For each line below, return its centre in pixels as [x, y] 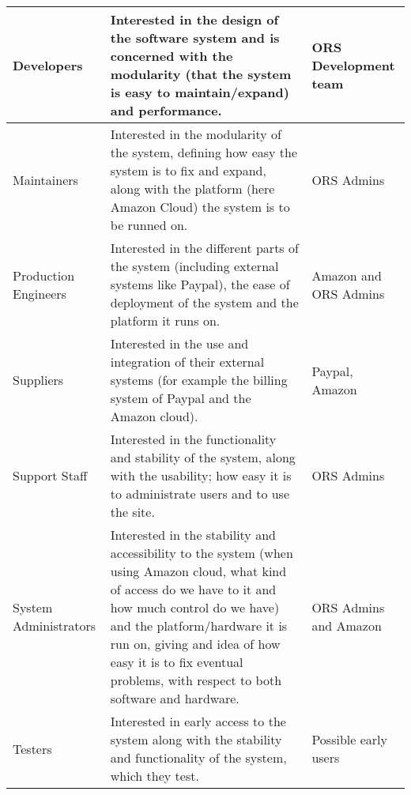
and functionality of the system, [198, 757]
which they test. [155, 776]
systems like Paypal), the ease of [200, 284]
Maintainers [45, 179]
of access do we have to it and [193, 589]
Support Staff [50, 475]
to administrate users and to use [200, 494]
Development [353, 65]
